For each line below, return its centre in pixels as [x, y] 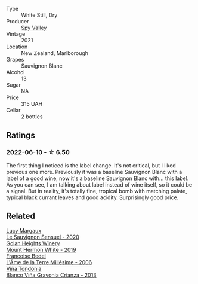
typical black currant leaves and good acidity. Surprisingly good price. [92, 197]
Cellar [13, 110]
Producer [18, 21]
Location [17, 47]
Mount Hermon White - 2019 [41, 249]
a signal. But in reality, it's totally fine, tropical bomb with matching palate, [97, 191]
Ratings [21, 135]
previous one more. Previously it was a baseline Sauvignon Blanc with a [94, 172]
